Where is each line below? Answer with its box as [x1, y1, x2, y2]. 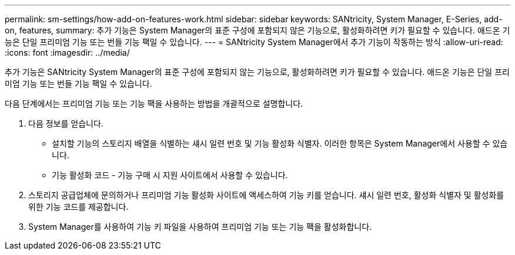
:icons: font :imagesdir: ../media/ [5, 47, 130, 57]
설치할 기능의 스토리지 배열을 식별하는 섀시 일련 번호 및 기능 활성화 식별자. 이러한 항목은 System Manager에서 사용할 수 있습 [52, 138, 508, 148]
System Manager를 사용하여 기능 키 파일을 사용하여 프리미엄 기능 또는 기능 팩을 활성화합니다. [28, 222, 372, 232]
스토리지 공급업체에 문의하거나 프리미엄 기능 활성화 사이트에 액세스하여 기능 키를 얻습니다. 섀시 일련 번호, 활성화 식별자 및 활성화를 [28, 190, 504, 200]
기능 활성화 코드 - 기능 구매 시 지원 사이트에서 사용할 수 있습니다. [52, 170, 288, 180]
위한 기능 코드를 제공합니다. [28, 202, 129, 212]
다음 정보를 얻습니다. [28, 118, 103, 128]
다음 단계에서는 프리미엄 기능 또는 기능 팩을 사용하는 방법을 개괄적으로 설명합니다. [5, 98, 303, 108]
